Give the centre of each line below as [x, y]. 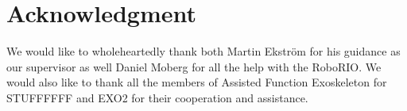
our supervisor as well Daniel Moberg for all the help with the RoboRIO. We [194, 66]
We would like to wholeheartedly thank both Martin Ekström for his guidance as [203, 51]
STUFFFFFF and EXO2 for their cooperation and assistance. [157, 97]
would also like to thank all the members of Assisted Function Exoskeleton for [197, 82]
